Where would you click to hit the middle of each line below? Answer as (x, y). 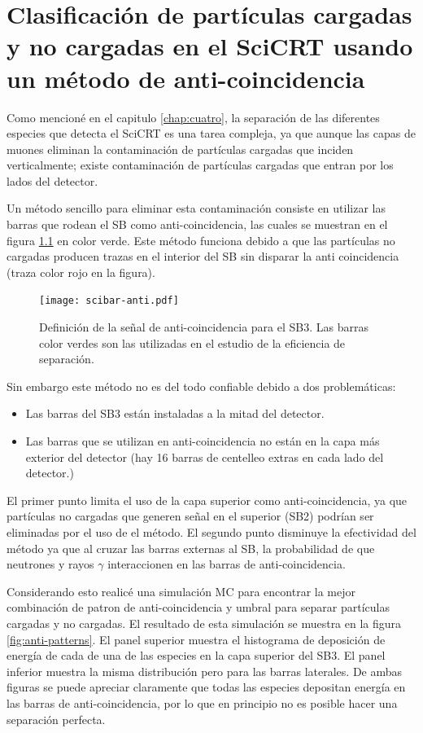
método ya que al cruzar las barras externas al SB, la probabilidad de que (191, 548)
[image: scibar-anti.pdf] (109, 301)
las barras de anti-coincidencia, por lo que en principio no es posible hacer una (202, 702)
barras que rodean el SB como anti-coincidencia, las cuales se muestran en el (197, 224)
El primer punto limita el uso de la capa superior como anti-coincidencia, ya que (207, 500)
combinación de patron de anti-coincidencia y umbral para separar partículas (198, 607)
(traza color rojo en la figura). (81, 272)
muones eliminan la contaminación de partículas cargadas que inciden (180, 149)
